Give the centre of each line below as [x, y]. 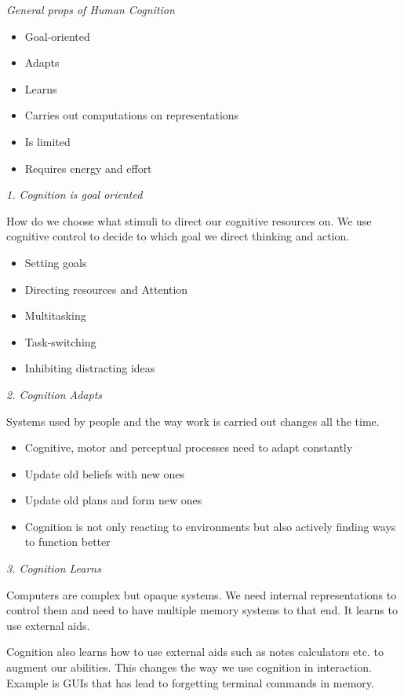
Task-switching [60, 341]
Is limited [47, 141]
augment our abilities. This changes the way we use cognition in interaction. [189, 667]
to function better [67, 542]
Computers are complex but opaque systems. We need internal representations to [202, 594]
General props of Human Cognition [91, 9]
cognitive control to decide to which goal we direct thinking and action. [178, 236]
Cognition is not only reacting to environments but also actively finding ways [210, 526]
